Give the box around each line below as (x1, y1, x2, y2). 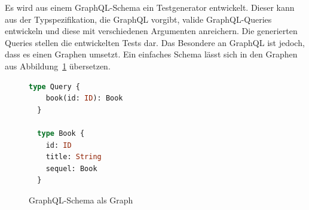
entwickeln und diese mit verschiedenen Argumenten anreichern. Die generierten (5, 25, 298, 37)
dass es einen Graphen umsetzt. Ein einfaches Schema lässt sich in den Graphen (5, 48, 298, 60)
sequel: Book (45, 164, 97, 173)
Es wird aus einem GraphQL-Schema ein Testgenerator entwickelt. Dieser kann (5, 1, 295, 13)
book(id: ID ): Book (45, 94, 123, 103)
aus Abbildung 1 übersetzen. (5, 59, 111, 72)
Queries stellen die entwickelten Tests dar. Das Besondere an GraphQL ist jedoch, (5, 36, 305, 48)
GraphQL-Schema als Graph (29, 193, 133, 206)
